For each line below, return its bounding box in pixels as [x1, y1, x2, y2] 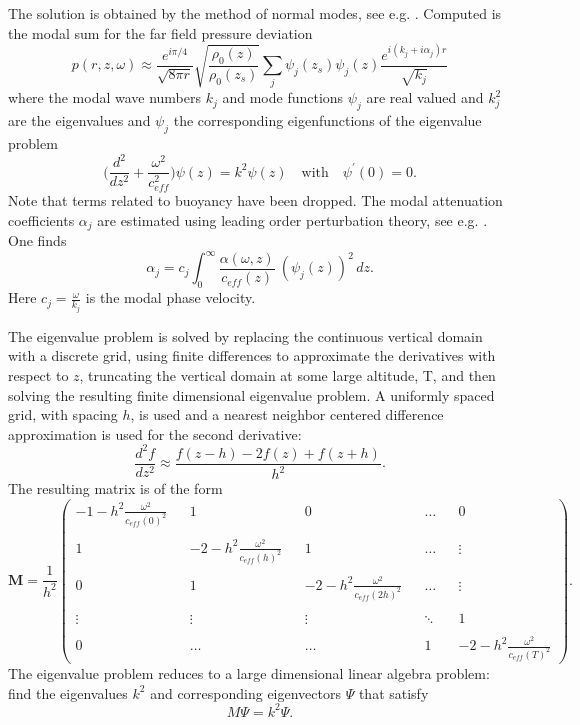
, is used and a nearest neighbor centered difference [130, 404, 444, 425]
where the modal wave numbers [8, 87, 202, 108]
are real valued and [366, 87, 484, 108]
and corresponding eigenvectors [150, 682, 341, 703]
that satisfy [358, 682, 429, 703]
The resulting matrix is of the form [8, 478, 223, 499]
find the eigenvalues [8, 682, 128, 703]
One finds [8, 230, 67, 251]
